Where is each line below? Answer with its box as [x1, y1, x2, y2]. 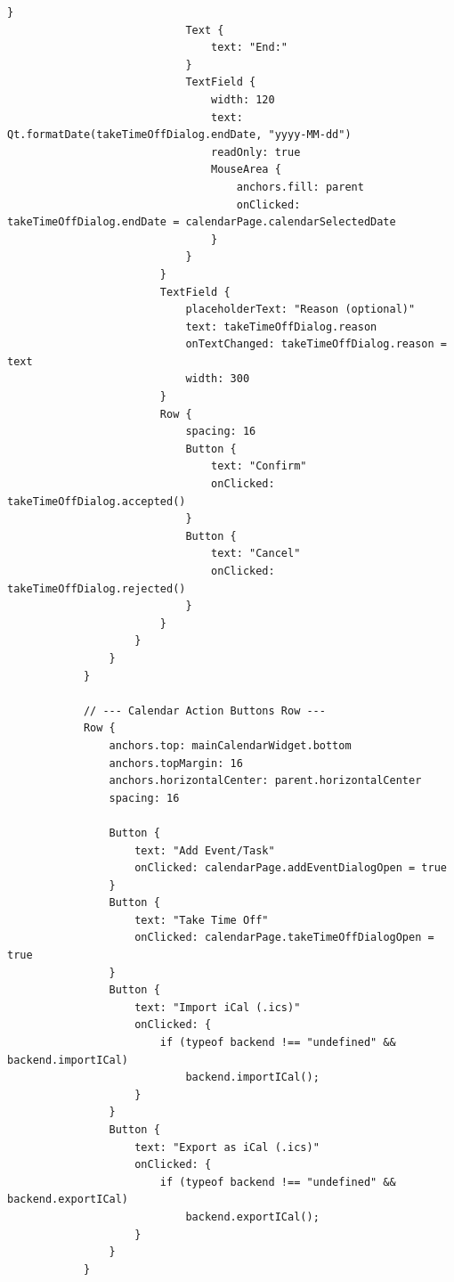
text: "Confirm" [211, 460, 307, 473]
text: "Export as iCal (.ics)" [134, 1140, 320, 1154]
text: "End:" [211, 41, 288, 54]
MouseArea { [211, 163, 281, 176]
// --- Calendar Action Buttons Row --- [83, 704, 326, 717]
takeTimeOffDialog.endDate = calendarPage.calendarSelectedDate [7, 216, 396, 229]
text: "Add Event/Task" [134, 844, 275, 857]
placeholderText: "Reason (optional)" [185, 303, 416, 316]
